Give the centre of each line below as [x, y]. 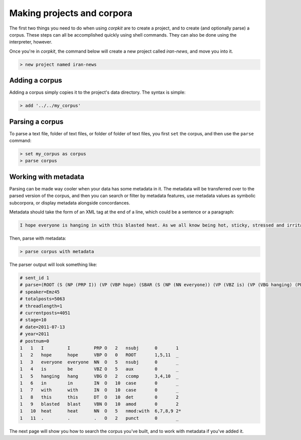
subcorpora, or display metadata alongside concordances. [70, 202]
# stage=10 [33, 320]
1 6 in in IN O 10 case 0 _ [99, 383]
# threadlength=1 [41, 306]
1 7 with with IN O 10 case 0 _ [99, 390]
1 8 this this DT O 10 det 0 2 [99, 397]
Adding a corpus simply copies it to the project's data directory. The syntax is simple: [97, 92]
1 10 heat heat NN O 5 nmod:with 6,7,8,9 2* [101, 411]
